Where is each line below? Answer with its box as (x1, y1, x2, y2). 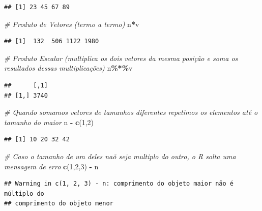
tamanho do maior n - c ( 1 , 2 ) (4, 116, 94, 127)
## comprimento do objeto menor (4, 200, 113, 207)
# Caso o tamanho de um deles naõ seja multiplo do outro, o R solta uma (4, 150, 236, 161)
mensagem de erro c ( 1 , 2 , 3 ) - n (4, 161, 99, 171)
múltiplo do (4, 190, 44, 197)
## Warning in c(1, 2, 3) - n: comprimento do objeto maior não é (4, 180, 234, 188)
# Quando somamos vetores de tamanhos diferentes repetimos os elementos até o (4, 107, 258, 117)
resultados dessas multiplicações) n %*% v (4, 63, 133, 73)
